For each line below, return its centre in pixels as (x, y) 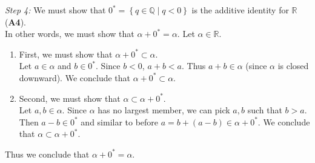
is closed (293, 66)
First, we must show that (66, 54)
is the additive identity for (240, 10)
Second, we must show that (70, 98)
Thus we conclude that (47, 154)
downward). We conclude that (75, 77)
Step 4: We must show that (55, 10)
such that (265, 110)
